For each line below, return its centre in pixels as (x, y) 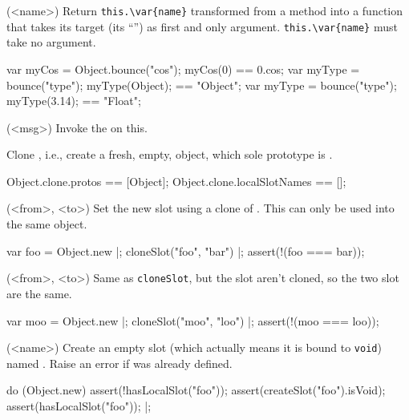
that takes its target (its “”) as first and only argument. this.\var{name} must (202, 26)
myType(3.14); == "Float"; (74, 101)
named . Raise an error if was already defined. (119, 363)
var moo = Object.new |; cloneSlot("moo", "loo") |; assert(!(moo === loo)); (193, 320)
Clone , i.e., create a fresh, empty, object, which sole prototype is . (170, 154)
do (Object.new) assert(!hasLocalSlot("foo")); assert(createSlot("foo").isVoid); (196, 390)
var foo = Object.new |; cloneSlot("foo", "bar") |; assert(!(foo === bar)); (186, 250)
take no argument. (51, 42)
